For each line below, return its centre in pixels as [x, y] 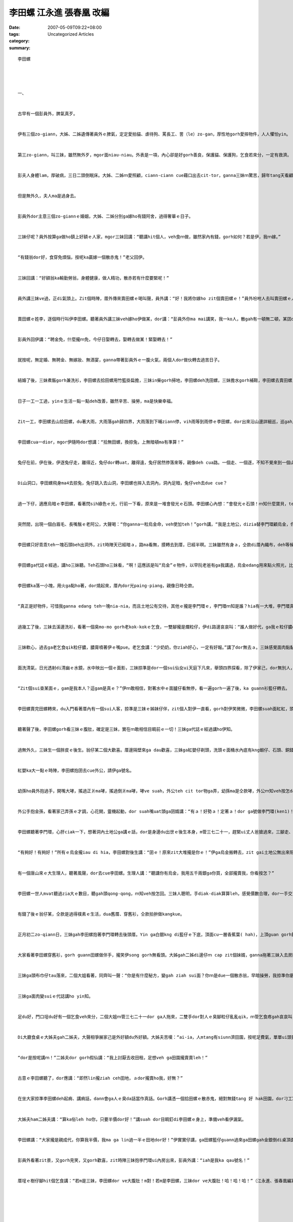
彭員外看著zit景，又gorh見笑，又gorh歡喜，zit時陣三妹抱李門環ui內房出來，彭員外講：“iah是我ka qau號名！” [134, 1160]
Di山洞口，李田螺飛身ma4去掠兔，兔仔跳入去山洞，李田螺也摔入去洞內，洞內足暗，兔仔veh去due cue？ [123, 483]
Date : [15, 27]
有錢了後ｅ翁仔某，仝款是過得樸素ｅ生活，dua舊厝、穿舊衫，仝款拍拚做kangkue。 [101, 914]
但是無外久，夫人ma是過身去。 [48, 196]
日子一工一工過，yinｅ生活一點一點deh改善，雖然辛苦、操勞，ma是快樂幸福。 [96, 401]
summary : [20, 48]
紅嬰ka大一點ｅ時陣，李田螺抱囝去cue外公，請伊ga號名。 [76, 770]
